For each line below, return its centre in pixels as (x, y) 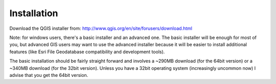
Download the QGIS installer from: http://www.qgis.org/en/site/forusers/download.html (101, 28)
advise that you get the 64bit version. (49, 75)
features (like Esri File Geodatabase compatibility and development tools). (87, 52)
